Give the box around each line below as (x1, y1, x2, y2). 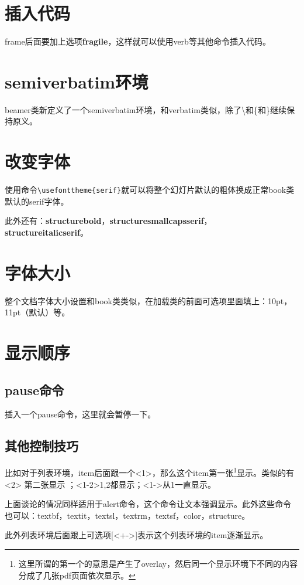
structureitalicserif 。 (5, 226, 88, 238)
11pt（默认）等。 (5, 306, 70, 318)
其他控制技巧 (5, 437, 78, 455)
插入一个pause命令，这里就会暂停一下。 (5, 408, 156, 420)
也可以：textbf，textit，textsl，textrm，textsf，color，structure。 (5, 509, 250, 521)
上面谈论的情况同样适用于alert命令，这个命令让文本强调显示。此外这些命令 (5, 498, 292, 510)
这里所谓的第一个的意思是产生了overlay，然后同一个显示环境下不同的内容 (18, 557, 298, 569)
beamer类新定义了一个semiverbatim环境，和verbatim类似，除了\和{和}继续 (5, 103, 287, 115)
